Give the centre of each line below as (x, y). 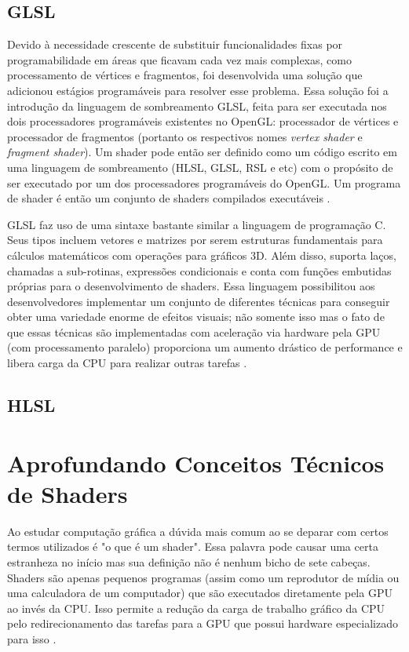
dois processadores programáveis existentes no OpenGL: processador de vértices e (203, 121)
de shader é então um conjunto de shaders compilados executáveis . (169, 198)
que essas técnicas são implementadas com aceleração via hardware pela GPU (194, 331)
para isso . (32, 638)
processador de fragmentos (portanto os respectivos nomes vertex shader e (185, 136)
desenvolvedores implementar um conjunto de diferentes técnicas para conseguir (199, 301)
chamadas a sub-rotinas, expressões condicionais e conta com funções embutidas (199, 270)
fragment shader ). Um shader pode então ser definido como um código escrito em (202, 152)
